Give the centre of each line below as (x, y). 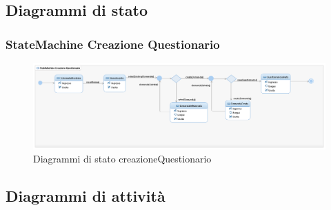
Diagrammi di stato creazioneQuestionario (122, 159)
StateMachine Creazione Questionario (113, 44)
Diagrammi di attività (86, 196)
